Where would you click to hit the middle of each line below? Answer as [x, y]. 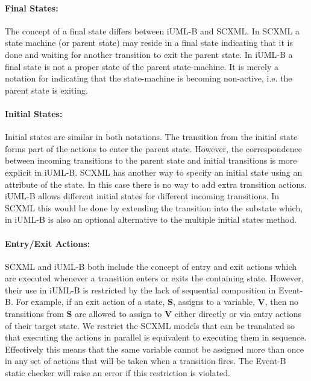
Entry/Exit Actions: [48, 243]
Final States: [32, 8]
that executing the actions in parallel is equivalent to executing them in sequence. [156, 337]
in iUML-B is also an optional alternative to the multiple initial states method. [151, 219]
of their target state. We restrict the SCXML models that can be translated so [150, 325]
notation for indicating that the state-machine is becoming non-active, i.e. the [149, 78]
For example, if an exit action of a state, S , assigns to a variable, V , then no [157, 302]
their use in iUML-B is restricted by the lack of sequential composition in [140, 290]
